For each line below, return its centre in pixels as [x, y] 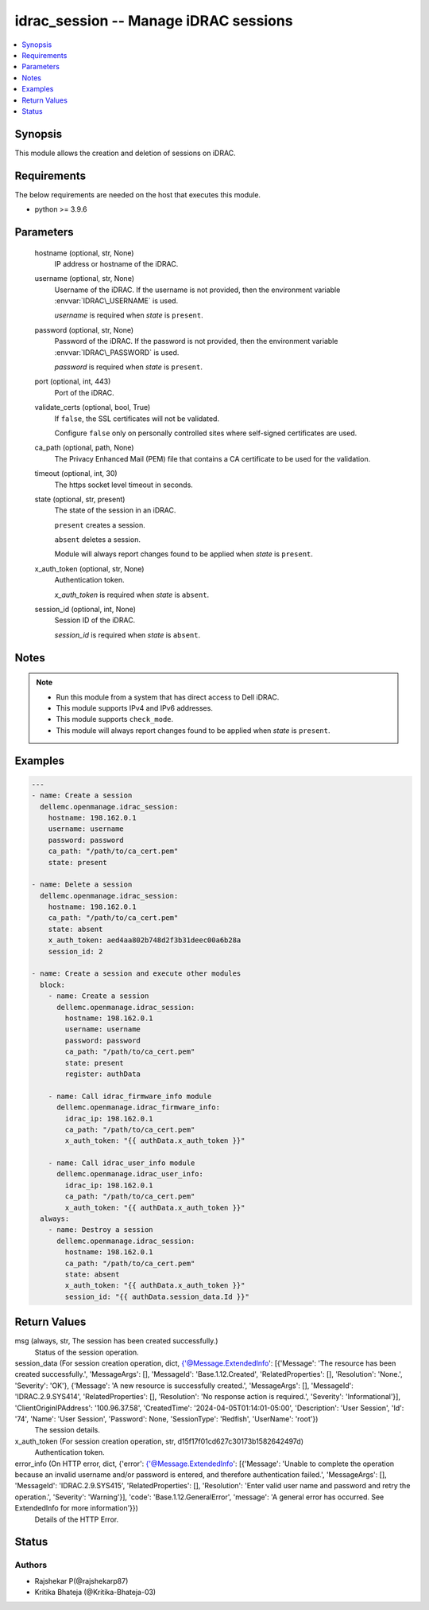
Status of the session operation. [87, 1352]
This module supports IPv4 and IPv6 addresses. [135, 708]
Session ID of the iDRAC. [95, 620]
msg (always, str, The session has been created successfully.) [116, 1341]
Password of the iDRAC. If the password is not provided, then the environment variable [196, 341]
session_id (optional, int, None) [85, 610]
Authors [31, 1565]
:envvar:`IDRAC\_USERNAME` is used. [116, 301]
